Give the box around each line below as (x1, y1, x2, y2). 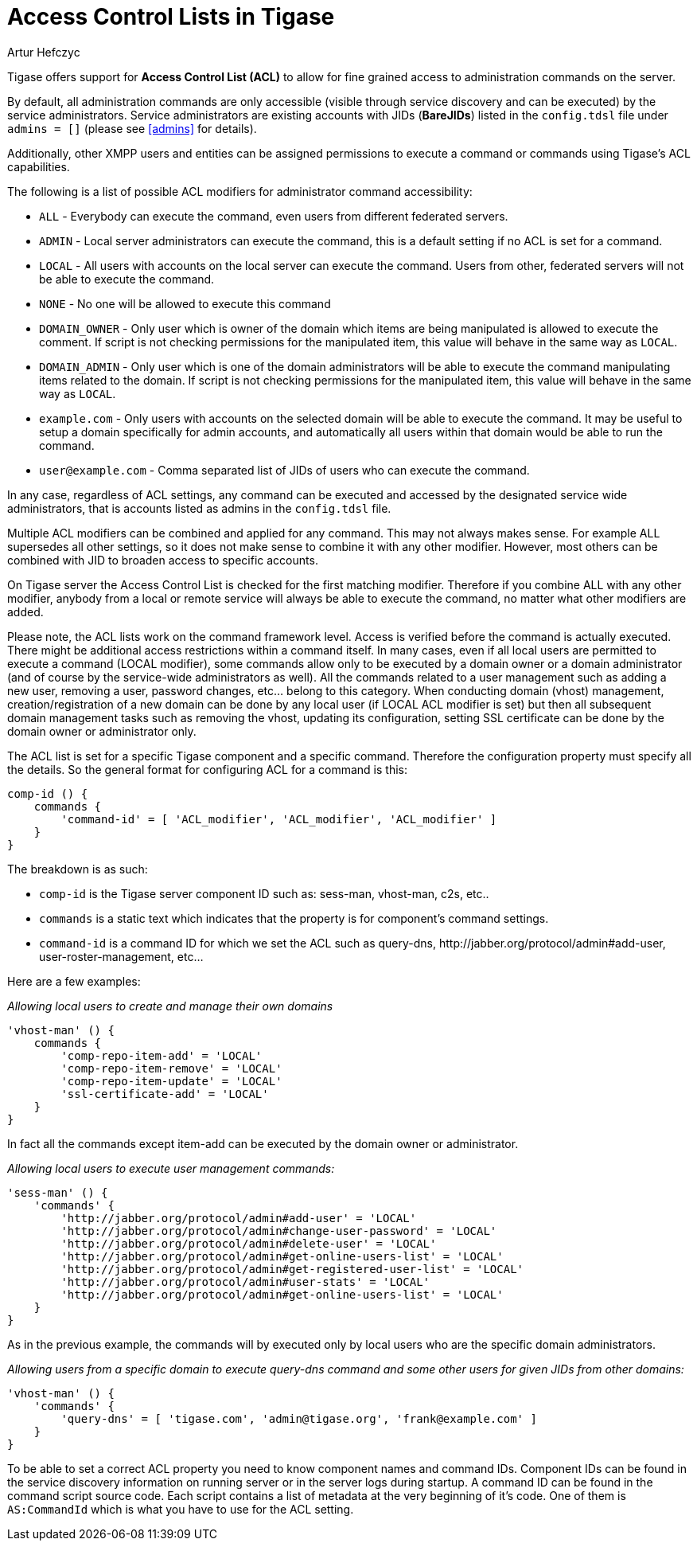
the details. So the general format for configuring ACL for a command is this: (7, 762, 408, 776)
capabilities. (7, 159, 70, 174)
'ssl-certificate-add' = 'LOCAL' (60, 1087, 269, 1100)
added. (7, 604, 44, 619)
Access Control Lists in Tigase (7, 3, 335, 30)
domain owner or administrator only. (7, 724, 197, 738)
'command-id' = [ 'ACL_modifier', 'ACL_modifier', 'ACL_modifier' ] (60, 812, 497, 826)
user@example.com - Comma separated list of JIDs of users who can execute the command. (39, 463, 530, 477)
